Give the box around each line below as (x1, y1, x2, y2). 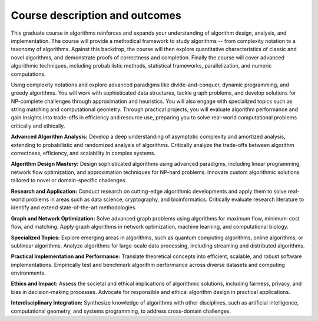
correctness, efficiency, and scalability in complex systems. (11, 150, 156, 157)
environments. (11, 269, 46, 276)
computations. (11, 71, 47, 78)
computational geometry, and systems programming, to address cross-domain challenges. (11, 307, 231, 315)
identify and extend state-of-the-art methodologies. (11, 204, 137, 211)
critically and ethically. (11, 122, 65, 129)
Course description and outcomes (11, 9, 182, 22)
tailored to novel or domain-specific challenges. (11, 177, 127, 184)
